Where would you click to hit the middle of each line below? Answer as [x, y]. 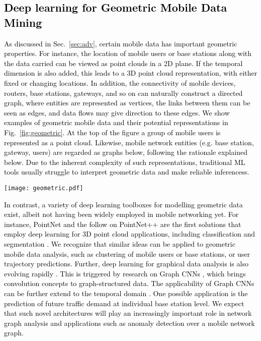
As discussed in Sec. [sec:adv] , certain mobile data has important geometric [121, 43]
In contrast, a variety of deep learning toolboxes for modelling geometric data [123, 204]
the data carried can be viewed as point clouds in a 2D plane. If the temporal [123, 63]
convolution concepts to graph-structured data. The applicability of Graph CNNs [129, 283]
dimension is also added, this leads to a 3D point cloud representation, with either [131, 73]
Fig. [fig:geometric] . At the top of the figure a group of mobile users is [112, 132]
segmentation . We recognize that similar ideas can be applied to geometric [120, 243]
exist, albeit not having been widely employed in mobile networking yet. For [121, 214]
